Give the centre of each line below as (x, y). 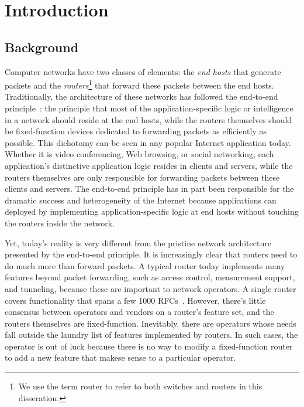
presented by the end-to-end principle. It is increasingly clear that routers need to (151, 254)
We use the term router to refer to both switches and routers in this (140, 386)
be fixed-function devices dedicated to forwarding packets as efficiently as (136, 131)
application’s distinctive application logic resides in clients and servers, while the (149, 165)
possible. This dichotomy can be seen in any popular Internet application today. (148, 142)
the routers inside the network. (60, 223)
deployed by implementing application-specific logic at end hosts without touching (152, 211)
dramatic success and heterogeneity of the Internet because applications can (141, 200)
